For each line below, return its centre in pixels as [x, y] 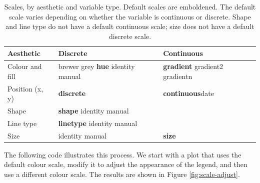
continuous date [188, 93]
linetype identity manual [98, 123]
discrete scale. [130, 36]
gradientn [178, 76]
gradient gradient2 [193, 66]
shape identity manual [93, 111]
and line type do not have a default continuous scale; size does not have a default [130, 26]
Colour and [25, 66]
